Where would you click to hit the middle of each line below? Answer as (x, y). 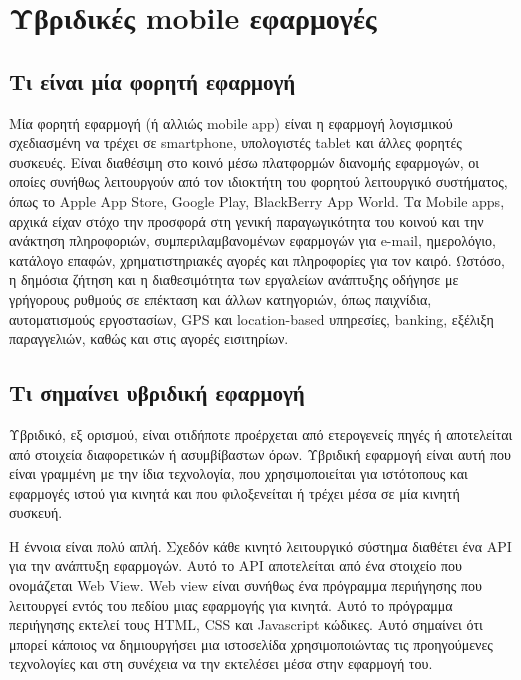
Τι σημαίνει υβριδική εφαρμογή (157, 392)
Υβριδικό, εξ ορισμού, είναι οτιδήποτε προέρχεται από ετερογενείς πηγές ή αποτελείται (261, 433)
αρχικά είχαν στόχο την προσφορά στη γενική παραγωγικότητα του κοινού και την (246, 220)
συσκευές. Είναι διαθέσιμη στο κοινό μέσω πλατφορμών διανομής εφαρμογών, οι (244, 161)
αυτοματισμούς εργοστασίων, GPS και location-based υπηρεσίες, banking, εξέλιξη (251, 318)
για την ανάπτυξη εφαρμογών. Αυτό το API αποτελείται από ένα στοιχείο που (236, 565)
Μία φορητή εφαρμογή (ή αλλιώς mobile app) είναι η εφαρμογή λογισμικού (231, 122)
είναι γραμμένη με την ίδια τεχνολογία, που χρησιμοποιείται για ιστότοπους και (238, 473)
